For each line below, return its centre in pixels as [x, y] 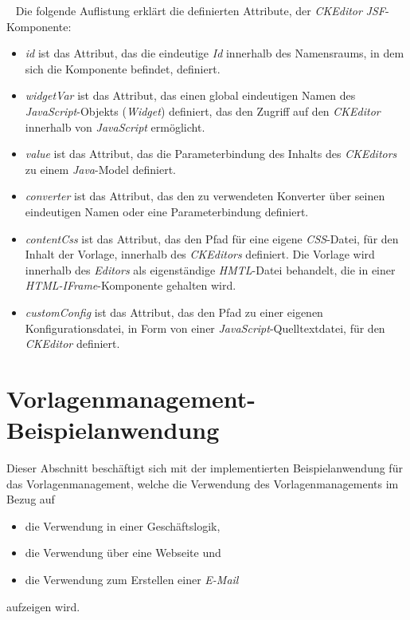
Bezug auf [31, 499]
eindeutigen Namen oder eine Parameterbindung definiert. [167, 211]
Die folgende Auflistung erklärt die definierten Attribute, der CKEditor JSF [200, 10]
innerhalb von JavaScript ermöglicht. [115, 126]
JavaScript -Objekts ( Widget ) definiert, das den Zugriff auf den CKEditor [203, 111]
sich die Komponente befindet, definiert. [123, 68]
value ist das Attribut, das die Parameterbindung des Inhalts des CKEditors [211, 154]
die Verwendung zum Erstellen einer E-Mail [132, 579]
